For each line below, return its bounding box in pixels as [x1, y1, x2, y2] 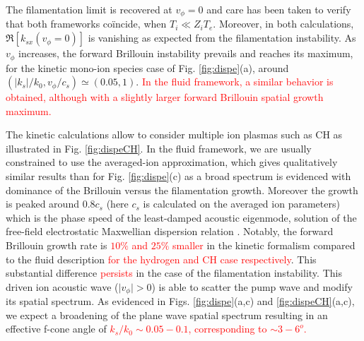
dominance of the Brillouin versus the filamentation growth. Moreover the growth [6, 182, 358, 197]
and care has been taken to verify [206, 2, 351, 16]
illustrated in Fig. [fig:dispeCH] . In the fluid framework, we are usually [6, 140, 312, 155]
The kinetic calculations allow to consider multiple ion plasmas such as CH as [6, 127, 343, 142]
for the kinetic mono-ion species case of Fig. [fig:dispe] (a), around [6, 60, 289, 75]
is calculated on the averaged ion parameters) [143, 196, 340, 211]
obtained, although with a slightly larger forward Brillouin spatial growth [6, 90, 324, 104]
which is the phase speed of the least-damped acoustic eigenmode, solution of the [6, 210, 357, 225]
